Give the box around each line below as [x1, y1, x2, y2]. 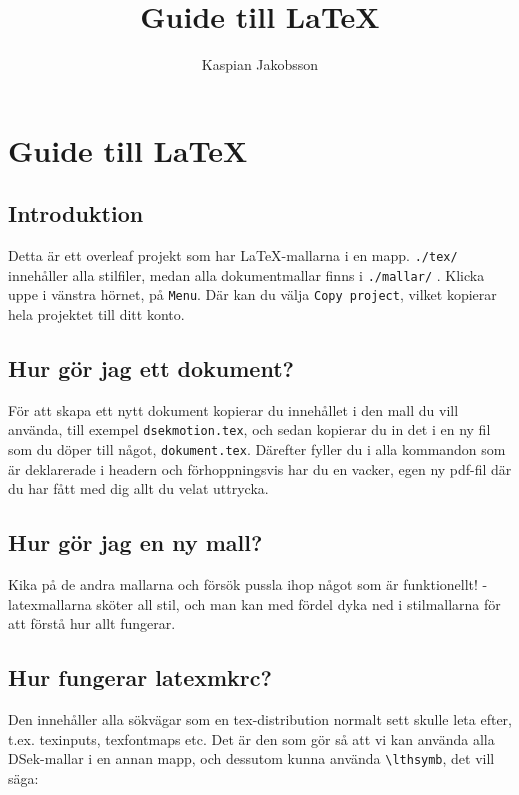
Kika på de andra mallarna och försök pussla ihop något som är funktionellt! [8, 574, 478, 595]
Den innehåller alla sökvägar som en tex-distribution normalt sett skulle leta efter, [8, 709, 512, 730]
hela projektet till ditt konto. [8, 304, 185, 325]
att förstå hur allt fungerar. [8, 613, 176, 634]
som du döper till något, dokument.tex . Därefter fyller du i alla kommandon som [8, 439, 506, 460]
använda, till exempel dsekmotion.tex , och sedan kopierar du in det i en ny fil [8, 419, 491, 440]
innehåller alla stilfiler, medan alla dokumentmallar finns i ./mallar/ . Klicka [8, 264, 485, 285]
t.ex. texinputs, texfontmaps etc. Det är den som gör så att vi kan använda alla [8, 728, 495, 749]
